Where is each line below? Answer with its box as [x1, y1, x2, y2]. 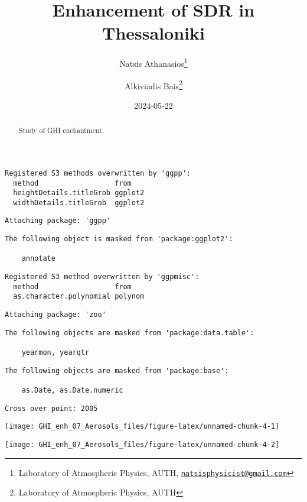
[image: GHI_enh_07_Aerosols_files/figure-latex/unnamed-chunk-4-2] [5, 440, 280, 449]
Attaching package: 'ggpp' [5, 216, 110, 225]
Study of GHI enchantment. [18, 125, 104, 135]
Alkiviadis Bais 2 [125, 77, 182, 92]
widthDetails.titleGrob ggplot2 [13, 198, 145, 207]
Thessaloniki [102, 21, 205, 45]
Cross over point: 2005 [5, 404, 98, 413]
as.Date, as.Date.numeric [21, 386, 123, 395]
